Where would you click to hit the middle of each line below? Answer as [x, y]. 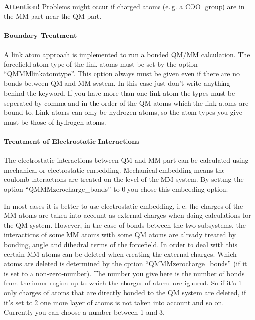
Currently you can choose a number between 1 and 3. [84, 312]
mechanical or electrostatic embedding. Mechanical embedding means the [114, 169]
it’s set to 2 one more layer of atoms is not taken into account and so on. [114, 302]
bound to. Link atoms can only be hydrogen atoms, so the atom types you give [123, 112]
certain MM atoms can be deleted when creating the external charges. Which [120, 254]
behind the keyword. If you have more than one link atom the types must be [120, 93]
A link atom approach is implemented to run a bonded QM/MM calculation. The [127, 54]
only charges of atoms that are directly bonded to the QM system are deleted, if [125, 292]
